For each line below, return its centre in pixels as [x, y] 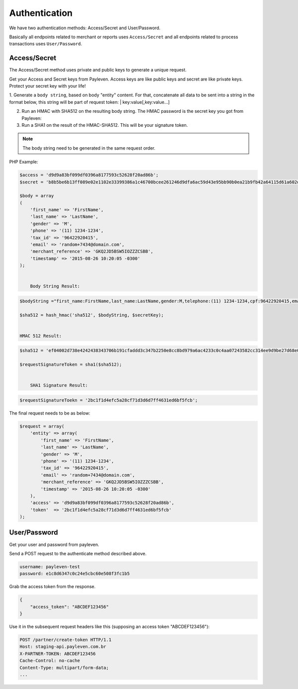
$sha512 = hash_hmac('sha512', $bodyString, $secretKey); [92, 315]
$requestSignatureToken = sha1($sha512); [71, 365]
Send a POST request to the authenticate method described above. [78, 553]
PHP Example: [24, 162]
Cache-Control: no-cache [50, 661]
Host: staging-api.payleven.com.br [63, 647]
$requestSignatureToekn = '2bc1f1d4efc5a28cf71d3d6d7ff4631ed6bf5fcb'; [109, 400]
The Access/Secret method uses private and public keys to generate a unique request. [98, 70]
